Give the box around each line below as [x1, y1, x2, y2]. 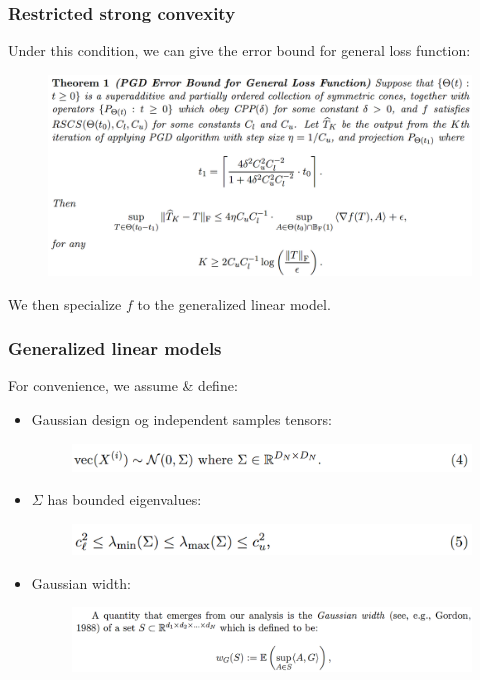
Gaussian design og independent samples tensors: [31, 409, 332, 430]
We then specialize [8, 293, 122, 314]
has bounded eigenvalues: [47, 489, 202, 510]
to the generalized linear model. [137, 293, 331, 314]
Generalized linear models [8, 336, 222, 361]
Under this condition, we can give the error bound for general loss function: [8, 40, 471, 61]
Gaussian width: [31, 572, 131, 593]
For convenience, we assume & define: [8, 375, 238, 396]
